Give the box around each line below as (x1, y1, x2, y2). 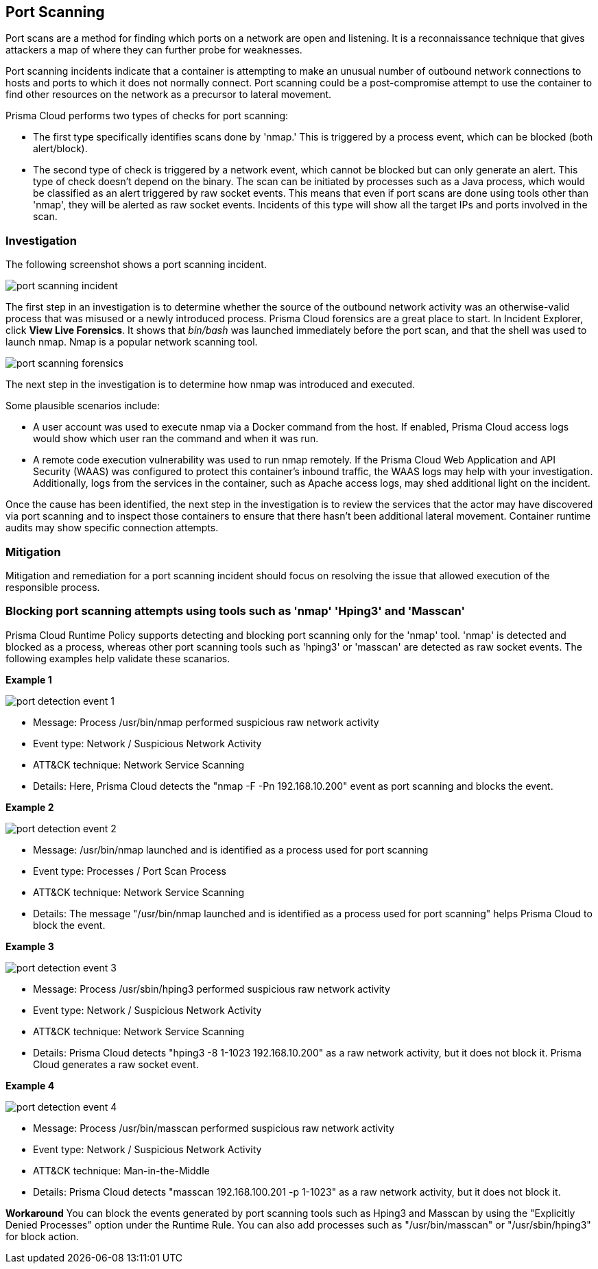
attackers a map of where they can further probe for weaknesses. (5, 44, 302, 56)
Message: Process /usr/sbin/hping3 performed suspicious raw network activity (33, 982, 390, 995)
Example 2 (5, 801, 54, 813)
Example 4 (5, 1079, 55, 1091)
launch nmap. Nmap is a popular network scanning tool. (5, 336, 258, 348)
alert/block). (33, 143, 88, 155)
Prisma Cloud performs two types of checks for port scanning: (5, 110, 289, 122)
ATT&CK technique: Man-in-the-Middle (33, 1164, 210, 1176)
